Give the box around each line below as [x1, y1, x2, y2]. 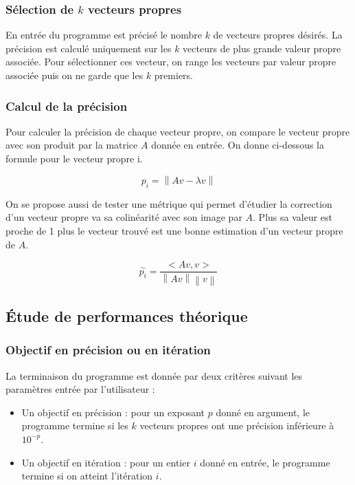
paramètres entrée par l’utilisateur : [5, 382, 155, 396]
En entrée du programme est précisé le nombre [5, 28, 202, 42]
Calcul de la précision [5, 97, 128, 114]
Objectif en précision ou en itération [5, 341, 211, 358]
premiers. [154, 68, 193, 82]
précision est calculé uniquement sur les [5, 41, 172, 55]
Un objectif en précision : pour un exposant [21, 405, 205, 419]
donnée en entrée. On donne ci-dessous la [151, 138, 324, 152]
